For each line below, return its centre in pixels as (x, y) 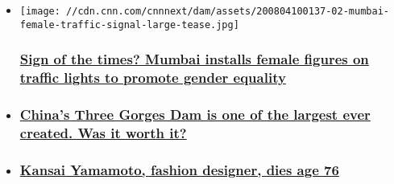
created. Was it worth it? (103, 132)
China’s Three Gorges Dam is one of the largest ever (195, 114)
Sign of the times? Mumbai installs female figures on (194, 59)
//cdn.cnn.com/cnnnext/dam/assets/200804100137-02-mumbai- (228, 11)
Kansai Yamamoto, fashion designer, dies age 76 (179, 169)
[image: (40, 11)
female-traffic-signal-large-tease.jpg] (129, 25)
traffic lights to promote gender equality (153, 78)
